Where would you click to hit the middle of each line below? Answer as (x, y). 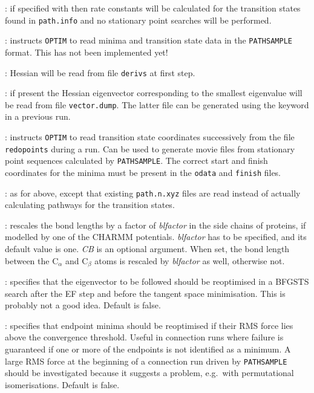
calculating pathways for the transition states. (90, 205)
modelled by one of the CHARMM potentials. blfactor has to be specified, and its (156, 237)
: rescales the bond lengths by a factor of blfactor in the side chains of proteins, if (155, 225)
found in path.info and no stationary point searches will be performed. (138, 20)
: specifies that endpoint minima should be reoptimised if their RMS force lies (149, 325)
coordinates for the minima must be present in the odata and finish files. (143, 172)
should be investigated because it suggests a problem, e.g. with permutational (149, 373)
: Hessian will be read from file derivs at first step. (100, 72)
